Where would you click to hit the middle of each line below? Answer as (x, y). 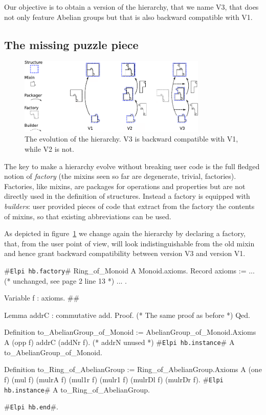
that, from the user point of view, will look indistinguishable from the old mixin (129, 243)
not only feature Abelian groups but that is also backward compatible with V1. (128, 17)
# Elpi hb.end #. (31, 407)
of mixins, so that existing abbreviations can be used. (88, 216)
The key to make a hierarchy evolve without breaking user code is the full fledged (132, 166)
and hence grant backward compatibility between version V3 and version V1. (125, 253)
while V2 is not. (49, 149)
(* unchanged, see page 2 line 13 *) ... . (66, 280)
